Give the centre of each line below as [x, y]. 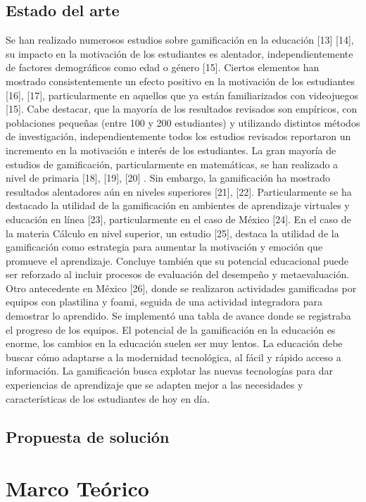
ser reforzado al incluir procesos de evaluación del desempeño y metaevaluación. [178, 274]
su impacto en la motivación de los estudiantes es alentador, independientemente [179, 53]
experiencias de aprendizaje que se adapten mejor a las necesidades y [154, 385]
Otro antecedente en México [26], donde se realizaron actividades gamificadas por [181, 288]
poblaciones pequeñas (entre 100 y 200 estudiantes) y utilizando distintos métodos [183, 122]
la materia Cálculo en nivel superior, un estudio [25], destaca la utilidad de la [172, 233]
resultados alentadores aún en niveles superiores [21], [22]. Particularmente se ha [179, 191]
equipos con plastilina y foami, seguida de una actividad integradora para [164, 302]
